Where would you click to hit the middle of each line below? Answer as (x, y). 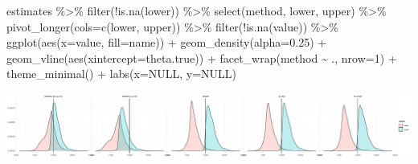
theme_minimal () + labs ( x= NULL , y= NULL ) (122, 74)
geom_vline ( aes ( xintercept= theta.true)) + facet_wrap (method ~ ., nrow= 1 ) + (202, 57)
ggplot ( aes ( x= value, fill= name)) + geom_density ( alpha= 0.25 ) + (167, 42)
